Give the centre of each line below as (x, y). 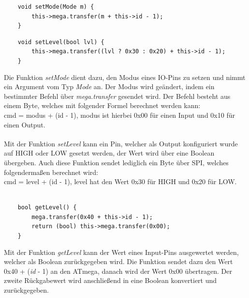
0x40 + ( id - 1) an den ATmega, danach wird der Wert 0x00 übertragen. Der (118, 271)
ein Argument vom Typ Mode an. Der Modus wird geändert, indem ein (109, 86)
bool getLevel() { (47, 208)
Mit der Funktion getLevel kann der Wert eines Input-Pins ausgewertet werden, (121, 252)
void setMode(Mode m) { (56, 7)
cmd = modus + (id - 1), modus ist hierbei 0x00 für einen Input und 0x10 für (119, 115)
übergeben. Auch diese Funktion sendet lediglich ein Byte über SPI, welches (116, 162)
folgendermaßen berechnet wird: (51, 172)
